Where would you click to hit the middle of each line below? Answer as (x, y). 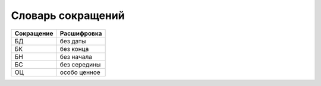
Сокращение (34, 33)
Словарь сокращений (68, 15)
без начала (76, 56)
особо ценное (80, 72)
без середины (80, 64)
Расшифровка (81, 33)
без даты (73, 41)
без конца (74, 49)
